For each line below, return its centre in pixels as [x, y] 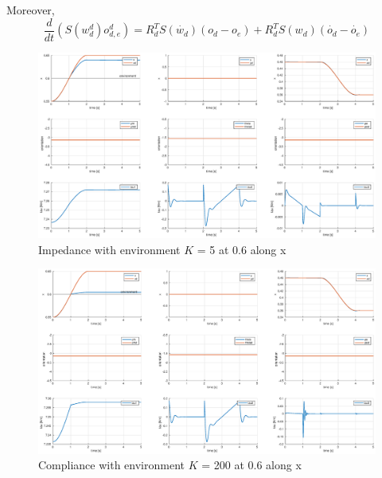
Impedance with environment [109, 249]
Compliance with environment [111, 465]
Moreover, [31, 10]
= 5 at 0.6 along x [242, 249]
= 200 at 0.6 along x [251, 465]
